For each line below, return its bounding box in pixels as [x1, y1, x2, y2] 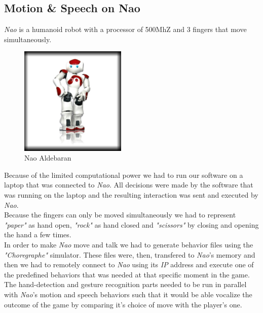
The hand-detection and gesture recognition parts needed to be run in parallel [4, 279, 247, 290]
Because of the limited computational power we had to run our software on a [4, 169, 243, 180]
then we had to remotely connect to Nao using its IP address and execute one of [4, 259, 254, 270]
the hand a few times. [4, 229, 71, 240]
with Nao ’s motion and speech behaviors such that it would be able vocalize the [4, 289, 252, 299]
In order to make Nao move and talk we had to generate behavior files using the [4, 239, 253, 249]
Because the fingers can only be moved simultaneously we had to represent [4, 209, 236, 220]
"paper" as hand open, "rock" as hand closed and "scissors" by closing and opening [4, 219, 259, 230]
